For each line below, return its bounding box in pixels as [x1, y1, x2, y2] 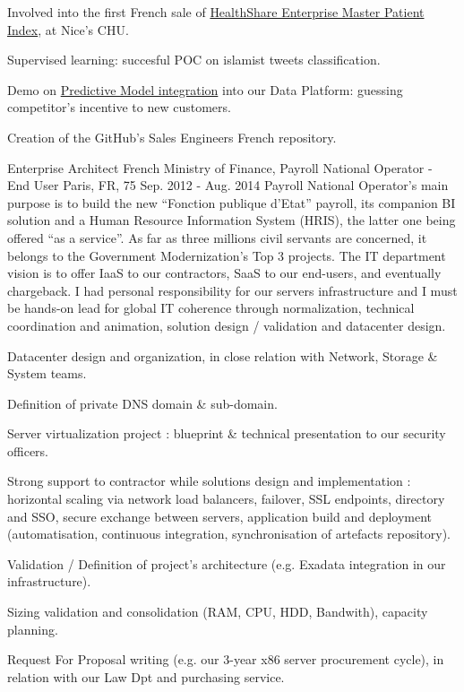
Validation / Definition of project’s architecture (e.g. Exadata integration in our [7, 554, 446, 573]
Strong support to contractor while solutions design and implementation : [7, 471, 411, 490]
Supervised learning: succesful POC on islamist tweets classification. [7, 50, 381, 69]
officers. [7, 441, 48, 460]
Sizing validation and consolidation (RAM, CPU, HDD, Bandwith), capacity [7, 602, 428, 621]
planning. [7, 619, 58, 638]
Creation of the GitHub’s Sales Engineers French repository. [7, 127, 337, 146]
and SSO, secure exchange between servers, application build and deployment [7, 506, 433, 525]
